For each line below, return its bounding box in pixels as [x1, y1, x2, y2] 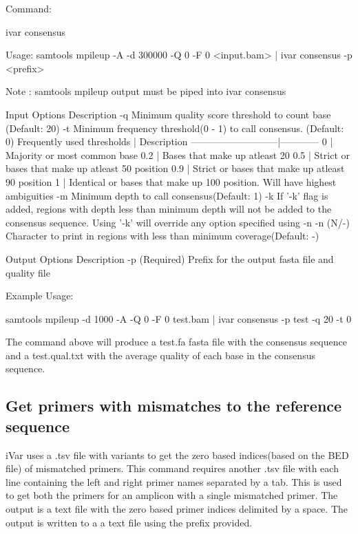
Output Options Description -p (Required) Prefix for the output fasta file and [6, 251, 334, 266]
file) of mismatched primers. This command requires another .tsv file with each [6, 461, 339, 476]
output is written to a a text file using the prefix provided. [6, 515, 253, 529]
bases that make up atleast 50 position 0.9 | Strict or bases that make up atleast [6, 161, 345, 175]
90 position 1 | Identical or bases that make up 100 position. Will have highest [6, 174, 337, 189]
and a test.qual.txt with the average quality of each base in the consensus [6, 348, 315, 362]
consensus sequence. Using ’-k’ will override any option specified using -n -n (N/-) [6, 215, 350, 229]
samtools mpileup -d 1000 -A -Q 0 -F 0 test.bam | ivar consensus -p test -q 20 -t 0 [6, 311, 352, 325]
